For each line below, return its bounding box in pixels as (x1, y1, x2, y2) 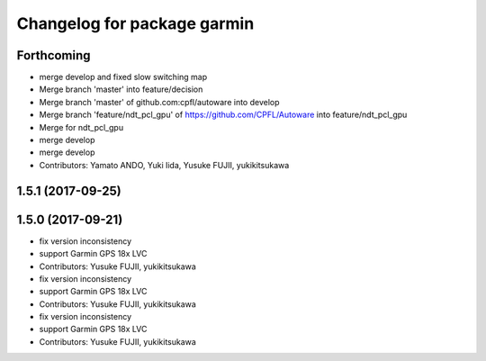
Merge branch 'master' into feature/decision (39, 84, 203, 95)
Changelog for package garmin (16, 14, 255, 33)
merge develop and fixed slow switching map (39, 72, 208, 83)
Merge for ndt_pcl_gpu (39, 122, 124, 132)
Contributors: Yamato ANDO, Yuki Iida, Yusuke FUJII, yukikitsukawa (39, 159, 290, 170)
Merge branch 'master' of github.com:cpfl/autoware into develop (39, 96, 280, 107)
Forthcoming (16, 48, 91, 63)
